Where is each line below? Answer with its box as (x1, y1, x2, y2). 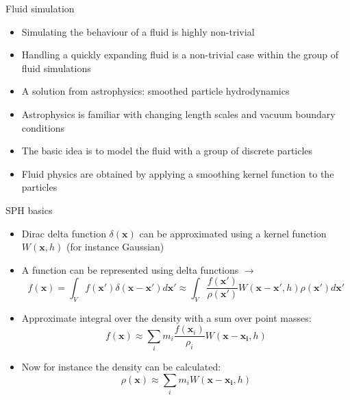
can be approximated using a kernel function (139, 226, 327, 240)
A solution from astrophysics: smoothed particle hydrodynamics (21, 84, 290, 98)
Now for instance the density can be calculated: (21, 359, 221, 373)
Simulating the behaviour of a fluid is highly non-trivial (21, 24, 255, 38)
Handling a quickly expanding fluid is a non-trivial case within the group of (21, 47, 339, 62)
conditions (21, 120, 65, 134)
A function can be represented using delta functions (21, 262, 239, 277)
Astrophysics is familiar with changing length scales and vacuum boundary (21, 106, 336, 121)
